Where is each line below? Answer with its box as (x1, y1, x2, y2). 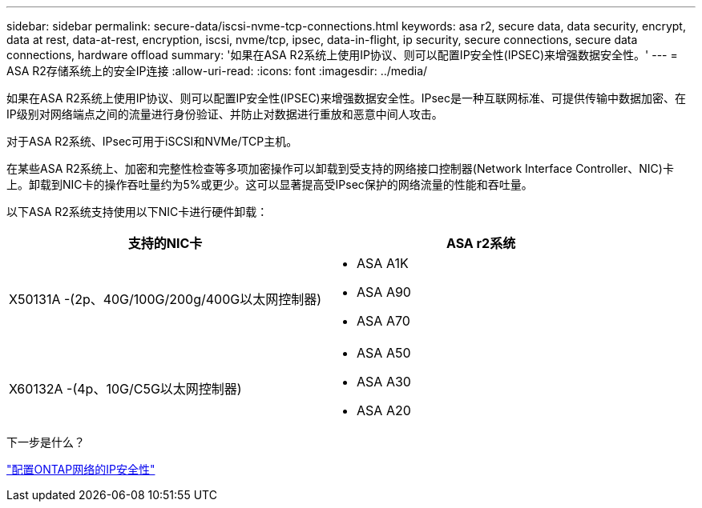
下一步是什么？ (6, 435, 85, 449)
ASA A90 (357, 284, 411, 300)
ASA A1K (357, 255, 409, 271)
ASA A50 (357, 345, 411, 361)
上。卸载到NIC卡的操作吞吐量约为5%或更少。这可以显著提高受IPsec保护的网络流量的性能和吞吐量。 (6, 178, 533, 191)
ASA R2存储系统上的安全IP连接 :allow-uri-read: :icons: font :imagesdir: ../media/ (6, 64, 428, 78)
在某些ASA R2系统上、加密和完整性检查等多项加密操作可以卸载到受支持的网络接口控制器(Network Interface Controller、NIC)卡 (6, 162, 674, 175)
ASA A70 (357, 313, 410, 329)
